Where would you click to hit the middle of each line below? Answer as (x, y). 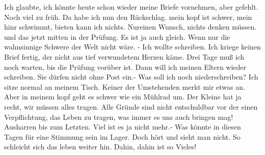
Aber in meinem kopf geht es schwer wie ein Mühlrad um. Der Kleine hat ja (123, 97)
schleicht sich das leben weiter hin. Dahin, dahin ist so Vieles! (100, 147)
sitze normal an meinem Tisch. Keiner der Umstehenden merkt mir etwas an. (125, 86)
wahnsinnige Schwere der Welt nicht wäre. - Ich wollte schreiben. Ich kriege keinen (132, 47)
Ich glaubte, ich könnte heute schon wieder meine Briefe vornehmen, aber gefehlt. (131, 7)
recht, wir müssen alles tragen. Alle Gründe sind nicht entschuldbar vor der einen (131, 106)
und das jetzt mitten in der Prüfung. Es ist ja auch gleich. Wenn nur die (117, 36)
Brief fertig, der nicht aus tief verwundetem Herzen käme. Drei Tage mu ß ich (124, 56)
